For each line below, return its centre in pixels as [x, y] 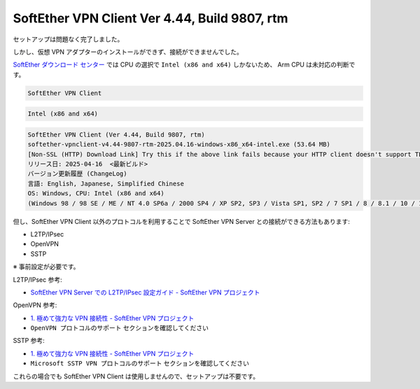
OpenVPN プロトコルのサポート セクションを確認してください [120, 328]
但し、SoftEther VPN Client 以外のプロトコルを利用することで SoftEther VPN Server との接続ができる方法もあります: [181, 221]
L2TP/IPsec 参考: [37, 279]
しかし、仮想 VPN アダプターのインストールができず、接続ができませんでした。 [128, 52]
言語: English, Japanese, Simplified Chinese [106, 183]
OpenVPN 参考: [35, 305]
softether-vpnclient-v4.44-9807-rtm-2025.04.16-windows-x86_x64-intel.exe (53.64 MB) [179, 144]
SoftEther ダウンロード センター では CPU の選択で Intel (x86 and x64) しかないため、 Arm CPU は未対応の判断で [184, 65]
